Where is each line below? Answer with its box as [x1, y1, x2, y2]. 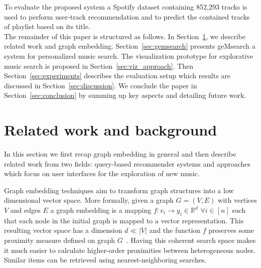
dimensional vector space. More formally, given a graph [4, 195, 174, 205]
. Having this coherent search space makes [126, 235, 256, 245]
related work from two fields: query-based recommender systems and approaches [4, 158, 251, 169]
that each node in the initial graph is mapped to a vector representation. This [4, 215, 244, 225]
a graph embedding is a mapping [50, 205, 152, 215]
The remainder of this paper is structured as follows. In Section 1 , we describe [4, 31, 245, 41]
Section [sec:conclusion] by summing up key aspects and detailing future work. [4, 90, 246, 100]
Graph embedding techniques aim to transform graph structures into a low [4, 185, 234, 195]
